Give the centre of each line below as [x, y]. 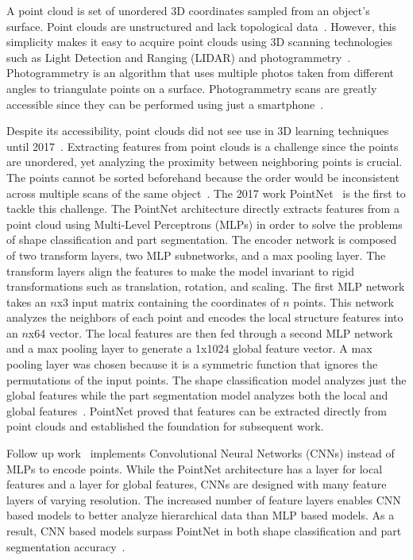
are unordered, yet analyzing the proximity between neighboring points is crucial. [205, 162]
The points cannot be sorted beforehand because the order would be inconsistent [203, 177]
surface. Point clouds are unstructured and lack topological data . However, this [202, 26]
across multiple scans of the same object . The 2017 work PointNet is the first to [206, 193]
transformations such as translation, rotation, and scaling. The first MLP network [206, 286]
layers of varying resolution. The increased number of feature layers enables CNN [204, 499]
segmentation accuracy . [66, 546]
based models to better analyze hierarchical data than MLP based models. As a [201, 515]
